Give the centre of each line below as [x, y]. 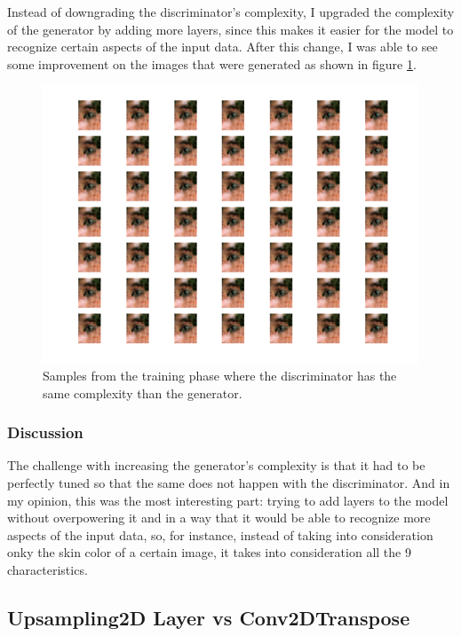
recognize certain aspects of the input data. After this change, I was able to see [223, 47]
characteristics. [48, 569]
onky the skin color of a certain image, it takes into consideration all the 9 [209, 552]
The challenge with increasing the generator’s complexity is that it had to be [216, 465]
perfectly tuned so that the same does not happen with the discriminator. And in [229, 482]
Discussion [45, 432]
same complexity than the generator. [143, 393]
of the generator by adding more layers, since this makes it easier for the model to [230, 29]
